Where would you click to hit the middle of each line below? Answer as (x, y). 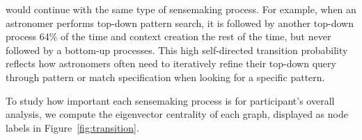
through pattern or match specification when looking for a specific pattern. (165, 77)
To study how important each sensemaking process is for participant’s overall (170, 100)
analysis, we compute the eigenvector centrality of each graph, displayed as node (177, 114)
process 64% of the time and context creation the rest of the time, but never (168, 36)
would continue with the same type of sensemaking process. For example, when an (181, 9)
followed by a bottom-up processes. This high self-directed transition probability (177, 50)
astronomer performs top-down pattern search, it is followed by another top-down (180, 23)
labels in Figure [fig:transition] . (72, 127)
